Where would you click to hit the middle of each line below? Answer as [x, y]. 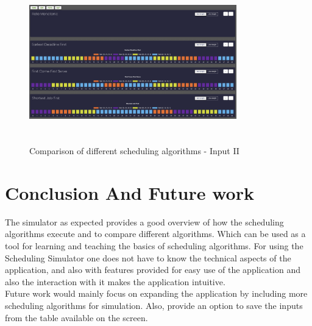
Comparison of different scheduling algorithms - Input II [134, 151]
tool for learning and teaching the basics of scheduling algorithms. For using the [154, 246]
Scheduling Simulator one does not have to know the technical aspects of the [148, 257]
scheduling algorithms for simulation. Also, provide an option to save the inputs [154, 306]
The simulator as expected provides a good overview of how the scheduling [144, 221]
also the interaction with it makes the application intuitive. [115, 281]
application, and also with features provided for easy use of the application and [153, 270]
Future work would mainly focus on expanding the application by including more [156, 293]
